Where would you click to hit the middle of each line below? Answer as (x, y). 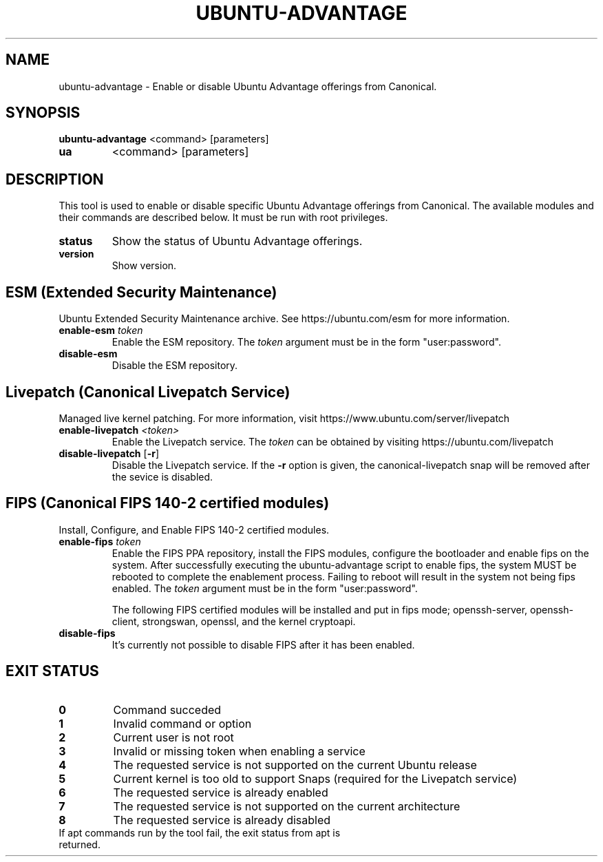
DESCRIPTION (55, 179)
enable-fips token (100, 541)
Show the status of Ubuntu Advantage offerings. (237, 241)
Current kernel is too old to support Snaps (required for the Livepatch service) (315, 778)
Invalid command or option (182, 723)
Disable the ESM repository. (175, 366)
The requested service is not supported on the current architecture (287, 806)
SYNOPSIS (43, 113)
